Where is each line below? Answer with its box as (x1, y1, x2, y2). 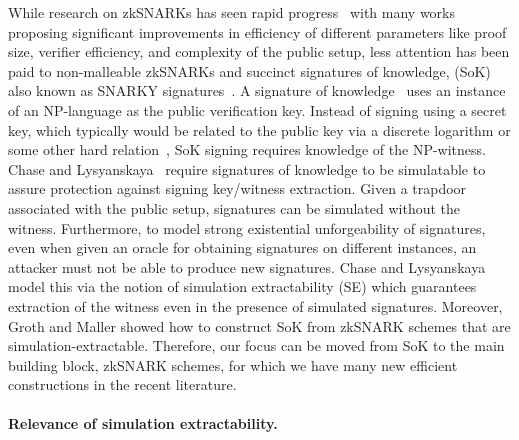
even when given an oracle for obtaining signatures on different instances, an (8, 237, 477, 258)
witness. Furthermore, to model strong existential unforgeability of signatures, (8, 217, 486, 238)
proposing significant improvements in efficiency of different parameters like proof (8, 21, 507, 42)
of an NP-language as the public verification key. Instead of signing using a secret (8, 99, 507, 120)
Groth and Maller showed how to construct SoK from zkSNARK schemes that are (8, 315, 511, 336)
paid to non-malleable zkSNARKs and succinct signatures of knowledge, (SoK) (8, 60, 491, 81)
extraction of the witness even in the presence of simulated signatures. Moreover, (8, 295, 503, 316)
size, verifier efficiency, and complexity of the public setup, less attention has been (8, 41, 510, 62)
